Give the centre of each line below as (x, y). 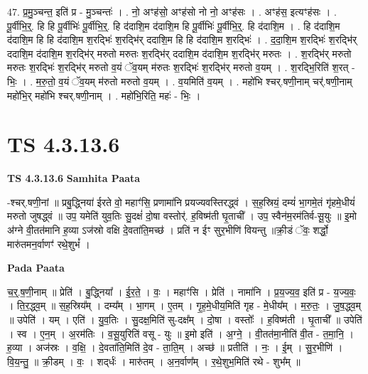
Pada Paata (36, 268)
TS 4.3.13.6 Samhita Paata (74, 178)
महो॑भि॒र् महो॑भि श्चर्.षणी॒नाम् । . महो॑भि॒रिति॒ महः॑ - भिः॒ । (104, 95)
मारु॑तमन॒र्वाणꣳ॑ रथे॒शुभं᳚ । (49, 244)
